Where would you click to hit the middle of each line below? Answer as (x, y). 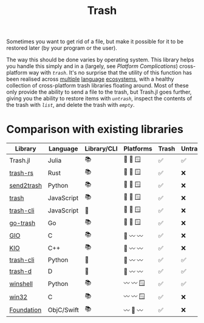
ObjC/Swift (63, 310)
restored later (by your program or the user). (62, 48)
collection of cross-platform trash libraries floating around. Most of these (98, 86)
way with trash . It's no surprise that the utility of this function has (110, 73)
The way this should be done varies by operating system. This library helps (100, 60)
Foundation (25, 310)
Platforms (138, 149)
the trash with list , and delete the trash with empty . (70, 105)
